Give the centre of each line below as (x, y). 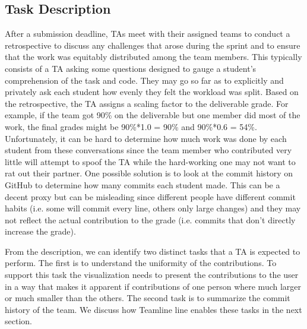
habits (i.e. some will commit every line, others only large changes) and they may (153, 208)
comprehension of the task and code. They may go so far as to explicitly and (144, 80)
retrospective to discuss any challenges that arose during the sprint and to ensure (153, 45)
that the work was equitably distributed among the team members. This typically (153, 57)
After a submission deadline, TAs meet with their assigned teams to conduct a (148, 34)
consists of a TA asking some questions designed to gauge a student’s (131, 68)
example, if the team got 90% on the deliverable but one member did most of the (153, 115)
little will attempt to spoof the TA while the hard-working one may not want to (150, 161)
